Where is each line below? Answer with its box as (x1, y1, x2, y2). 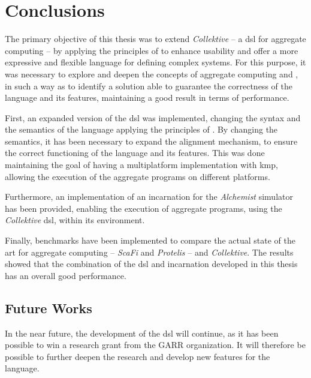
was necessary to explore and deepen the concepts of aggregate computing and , (5, 67, 298, 80)
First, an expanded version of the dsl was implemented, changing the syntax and (5, 111, 301, 124)
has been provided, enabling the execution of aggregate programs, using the (5, 202, 282, 214)
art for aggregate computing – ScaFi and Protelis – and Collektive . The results (5, 245, 294, 258)
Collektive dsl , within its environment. (5, 214, 145, 226)
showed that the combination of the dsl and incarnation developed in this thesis (5, 257, 298, 270)
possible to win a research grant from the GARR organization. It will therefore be (5, 338, 306, 351)
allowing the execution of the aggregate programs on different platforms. (5, 170, 270, 182)
